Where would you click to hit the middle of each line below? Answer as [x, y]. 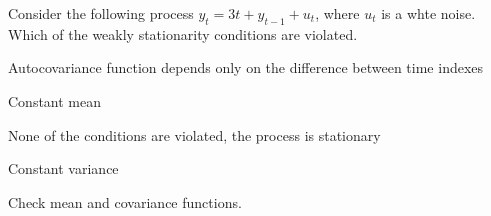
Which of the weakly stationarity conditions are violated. [183, 33]
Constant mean [55, 100]
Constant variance [63, 168]
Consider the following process [101, 13]
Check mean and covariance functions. [125, 201]
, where [337, 13]
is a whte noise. [428, 13]
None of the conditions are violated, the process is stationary [194, 134]
